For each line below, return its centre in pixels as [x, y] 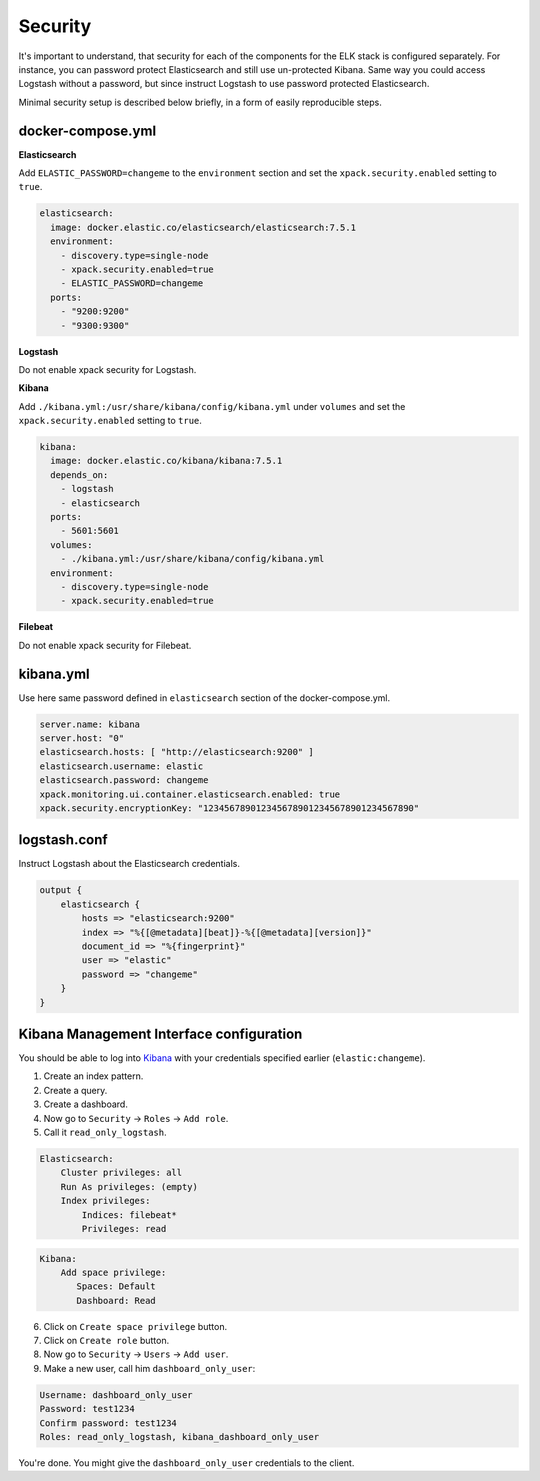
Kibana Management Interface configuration [160, 1033]
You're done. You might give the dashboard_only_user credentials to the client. [186, 1463]
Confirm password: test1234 [108, 1423]
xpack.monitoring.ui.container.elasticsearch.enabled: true [190, 794]
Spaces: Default [116, 1286]
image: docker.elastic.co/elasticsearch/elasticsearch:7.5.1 [203, 227]
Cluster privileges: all [121, 1173]
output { [61, 890]
